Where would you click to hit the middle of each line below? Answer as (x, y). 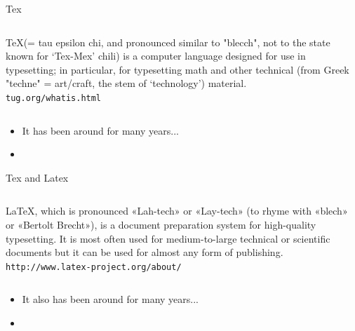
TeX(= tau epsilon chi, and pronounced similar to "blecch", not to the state (168, 42)
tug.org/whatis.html (54, 98)
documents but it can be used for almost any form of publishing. (145, 252)
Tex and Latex (37, 177)
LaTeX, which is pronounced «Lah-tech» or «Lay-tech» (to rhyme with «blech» (177, 211)
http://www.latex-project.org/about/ (94, 267)
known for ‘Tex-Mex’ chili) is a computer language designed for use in (156, 56)
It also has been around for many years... (110, 299)
